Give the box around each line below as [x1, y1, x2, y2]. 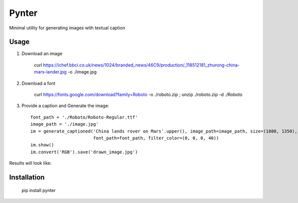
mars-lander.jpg [34, 69, 67, 75]
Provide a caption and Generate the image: [21, 103, 109, 109]
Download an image [21, 51, 63, 57]
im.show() [30, 142, 54, 148]
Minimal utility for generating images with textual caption [9, 25, 125, 31]
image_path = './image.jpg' [30, 122, 99, 127]
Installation [9, 173, 45, 181]
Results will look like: [9, 160, 52, 166]
